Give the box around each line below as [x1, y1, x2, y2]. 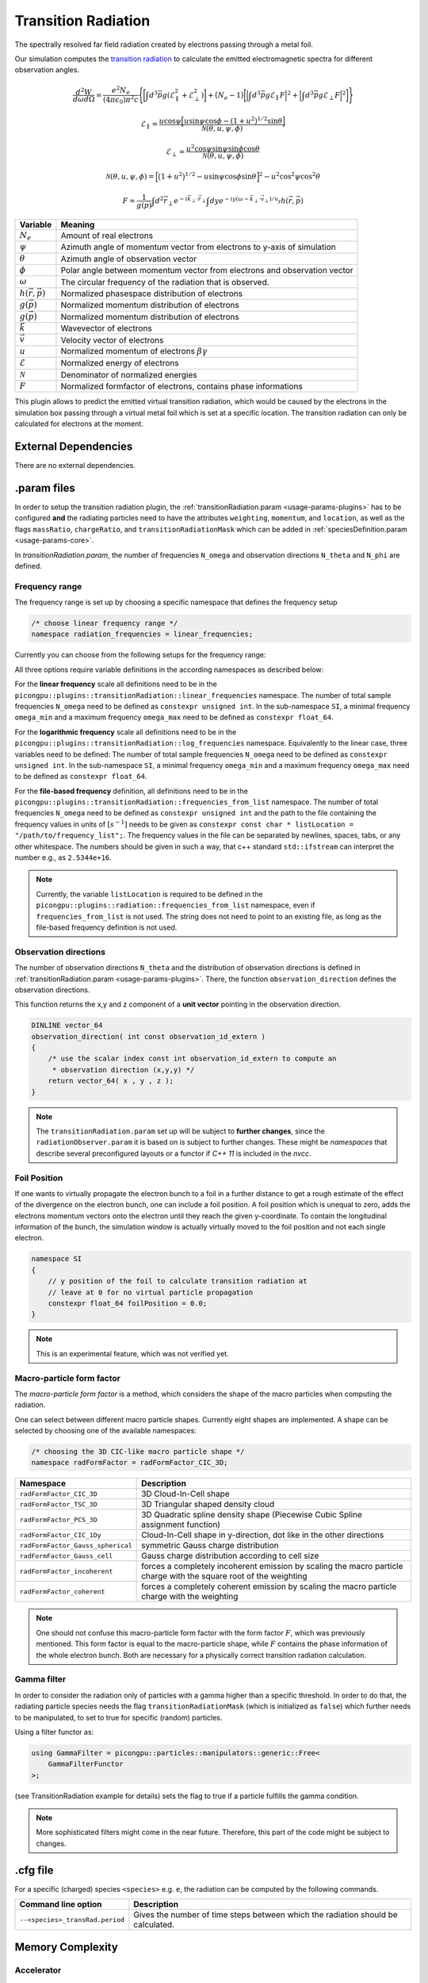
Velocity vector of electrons [60, 334, 164, 345]
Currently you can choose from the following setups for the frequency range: [14, 650, 266, 660]
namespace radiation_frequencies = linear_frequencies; [31, 630, 254, 639]
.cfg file [14, 1863, 54, 1877]
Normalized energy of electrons [60, 358, 179, 369]
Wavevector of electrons [60, 323, 152, 334]
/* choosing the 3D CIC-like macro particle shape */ [31, 1448, 245, 1456]
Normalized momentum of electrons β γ [60, 345, 208, 356]
